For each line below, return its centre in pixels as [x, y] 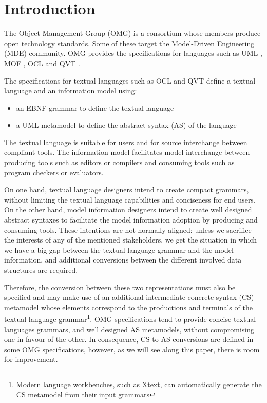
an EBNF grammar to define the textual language [95, 107]
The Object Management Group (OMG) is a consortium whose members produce [132, 33]
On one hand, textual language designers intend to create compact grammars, [127, 189]
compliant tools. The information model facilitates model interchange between [127, 152]
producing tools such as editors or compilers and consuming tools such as [119, 162]
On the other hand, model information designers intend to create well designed [128, 209]
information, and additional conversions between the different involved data [123, 260]
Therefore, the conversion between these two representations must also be [120, 287]
